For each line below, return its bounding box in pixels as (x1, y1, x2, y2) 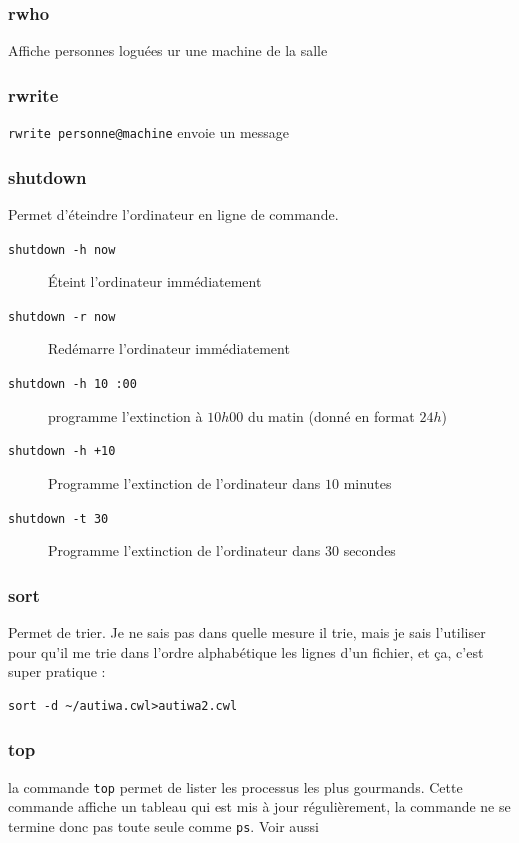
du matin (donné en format (247, 405, 415, 426)
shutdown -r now (8, 309, 116, 324)
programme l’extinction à (48, 405, 203, 426)
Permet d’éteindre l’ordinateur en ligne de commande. (8, 203, 339, 224)
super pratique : (8, 661, 106, 682)
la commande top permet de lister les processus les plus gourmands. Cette (8, 776, 463, 797)
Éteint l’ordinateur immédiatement (48, 271, 262, 292)
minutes (343, 472, 392, 493)
